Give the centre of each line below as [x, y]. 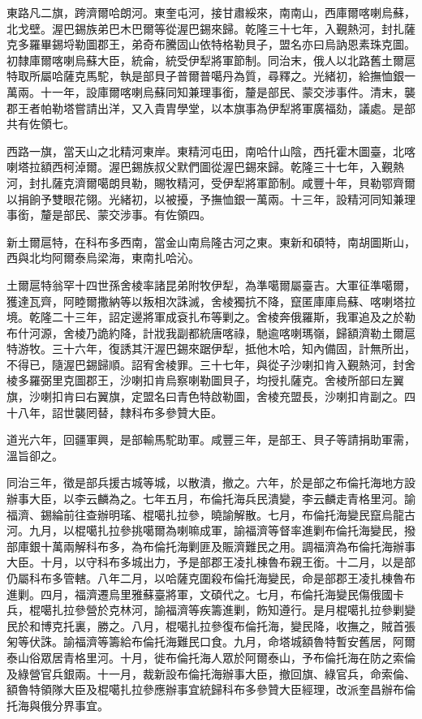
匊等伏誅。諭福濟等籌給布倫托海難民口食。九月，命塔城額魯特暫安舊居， [200, 642]
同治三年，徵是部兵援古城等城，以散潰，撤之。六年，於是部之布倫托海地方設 [211, 482]
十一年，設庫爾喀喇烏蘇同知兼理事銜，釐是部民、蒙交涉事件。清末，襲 [228, 91]
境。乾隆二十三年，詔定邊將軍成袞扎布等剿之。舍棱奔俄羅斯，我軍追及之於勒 [211, 317]
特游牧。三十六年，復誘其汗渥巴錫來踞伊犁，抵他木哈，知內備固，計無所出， [211, 349]
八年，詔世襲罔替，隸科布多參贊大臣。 [120, 412]
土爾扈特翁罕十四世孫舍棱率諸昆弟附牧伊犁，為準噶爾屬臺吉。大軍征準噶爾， [211, 284]
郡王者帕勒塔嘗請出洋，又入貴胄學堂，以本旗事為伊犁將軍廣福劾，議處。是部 [211, 108]
